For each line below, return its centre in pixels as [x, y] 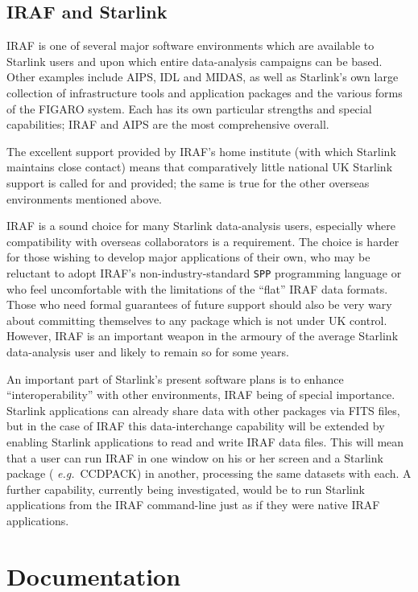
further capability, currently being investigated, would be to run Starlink [186, 489]
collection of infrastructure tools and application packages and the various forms [205, 92]
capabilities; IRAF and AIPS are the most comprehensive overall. [168, 124]
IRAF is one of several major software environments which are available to [190, 45]
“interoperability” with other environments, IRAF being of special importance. [201, 395]
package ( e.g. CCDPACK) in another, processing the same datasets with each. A [209, 473]
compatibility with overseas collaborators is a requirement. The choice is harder [203, 241]
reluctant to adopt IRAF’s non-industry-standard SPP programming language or [204, 272]
